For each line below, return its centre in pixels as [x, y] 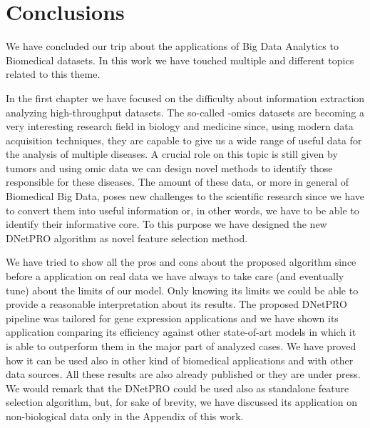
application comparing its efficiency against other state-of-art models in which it [181, 332]
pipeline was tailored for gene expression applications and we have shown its [172, 318]
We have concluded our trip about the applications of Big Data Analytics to [172, 46]
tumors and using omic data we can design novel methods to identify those [169, 168]
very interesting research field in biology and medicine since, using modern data [180, 126]
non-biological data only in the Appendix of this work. [125, 415]
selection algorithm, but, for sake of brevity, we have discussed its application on [181, 402]
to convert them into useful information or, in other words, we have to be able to [183, 210]
